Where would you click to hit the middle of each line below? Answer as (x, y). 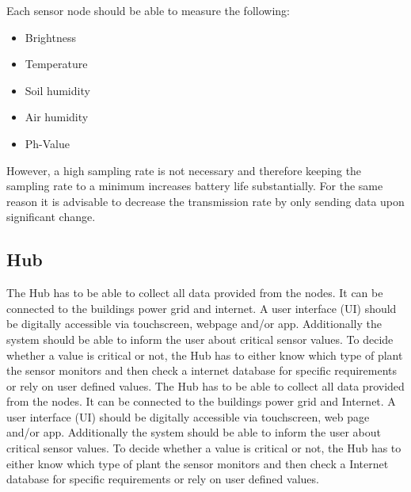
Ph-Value (48, 143)
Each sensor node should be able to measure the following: (148, 10)
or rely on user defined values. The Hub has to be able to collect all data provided (205, 385)
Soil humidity (57, 90)
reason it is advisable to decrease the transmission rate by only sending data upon (205, 201)
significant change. (51, 217)
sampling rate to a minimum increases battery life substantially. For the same (195, 186)
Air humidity (57, 117)
